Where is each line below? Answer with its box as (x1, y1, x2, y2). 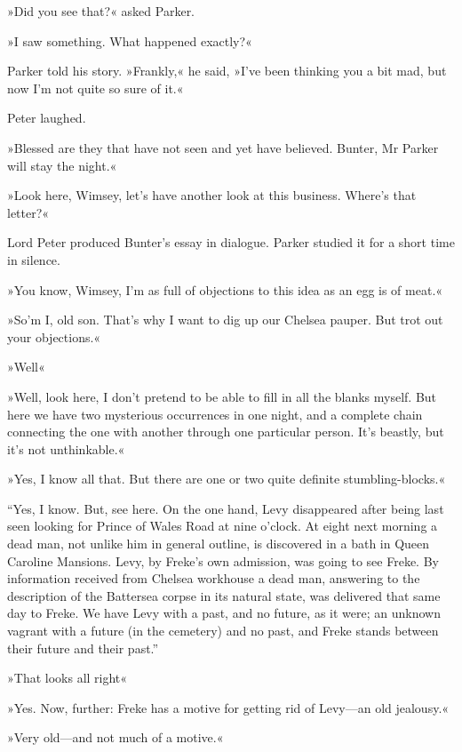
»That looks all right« (7, 668, 128, 687)
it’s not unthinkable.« (7, 439, 125, 458)
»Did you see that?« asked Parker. (7, 2, 195, 20)
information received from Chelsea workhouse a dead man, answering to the (7, 569, 420, 588)
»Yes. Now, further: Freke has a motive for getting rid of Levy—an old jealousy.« (7, 698, 450, 716)
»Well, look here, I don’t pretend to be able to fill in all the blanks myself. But (7, 387, 437, 405)
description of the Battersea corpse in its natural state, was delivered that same (7, 586, 441, 604)
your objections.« (7, 327, 101, 346)
